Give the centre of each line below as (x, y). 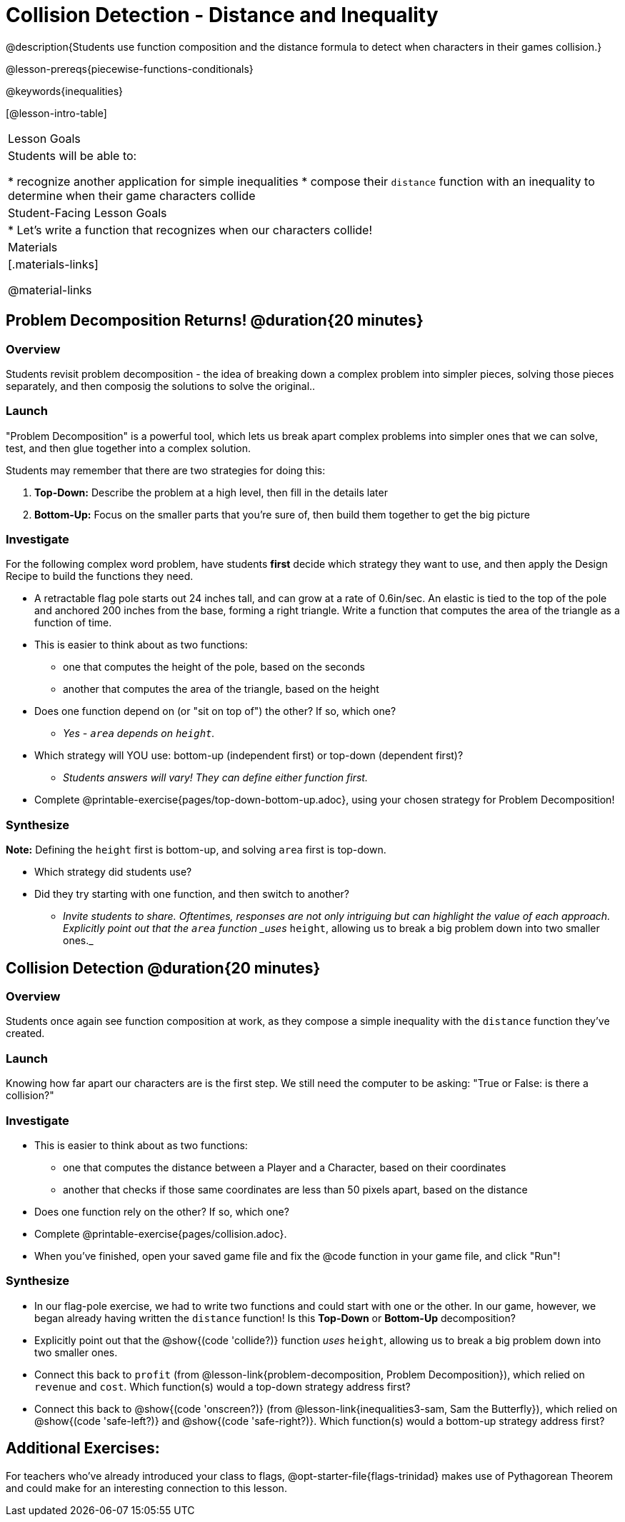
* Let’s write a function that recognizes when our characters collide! (190, 230)
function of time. (73, 623)
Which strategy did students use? (113, 872)
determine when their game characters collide (132, 195)
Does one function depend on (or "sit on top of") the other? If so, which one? (215, 711)
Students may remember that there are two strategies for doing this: (166, 470)
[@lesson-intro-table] (56, 113)
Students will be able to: (72, 155)
